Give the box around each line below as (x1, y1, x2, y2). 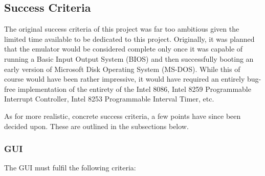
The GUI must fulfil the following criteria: (4, 162, 136, 173)
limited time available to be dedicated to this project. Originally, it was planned (4, 33, 255, 44)
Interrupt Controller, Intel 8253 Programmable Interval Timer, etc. (4, 93, 214, 104)
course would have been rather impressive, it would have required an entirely (4, 73, 245, 84)
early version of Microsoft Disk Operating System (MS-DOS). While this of (4, 63, 240, 74)
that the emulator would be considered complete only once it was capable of (4, 43, 243, 54)
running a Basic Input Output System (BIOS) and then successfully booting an (4, 53, 254, 64)
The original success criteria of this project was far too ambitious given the (4, 23, 239, 34)
